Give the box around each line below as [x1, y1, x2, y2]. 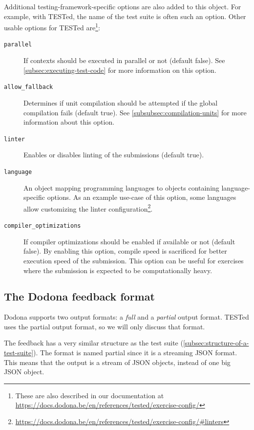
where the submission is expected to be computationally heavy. [23, 265, 212, 275]
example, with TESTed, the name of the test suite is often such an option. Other [4, 11, 246, 21]
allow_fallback [4, 84, 53, 91]
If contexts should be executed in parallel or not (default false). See [23, 55, 225, 65]
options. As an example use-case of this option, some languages [47, 192, 236, 202]
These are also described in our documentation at [15, 390, 164, 400]
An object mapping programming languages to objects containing [23, 182, 219, 193]
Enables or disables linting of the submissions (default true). [23, 150, 204, 160]
